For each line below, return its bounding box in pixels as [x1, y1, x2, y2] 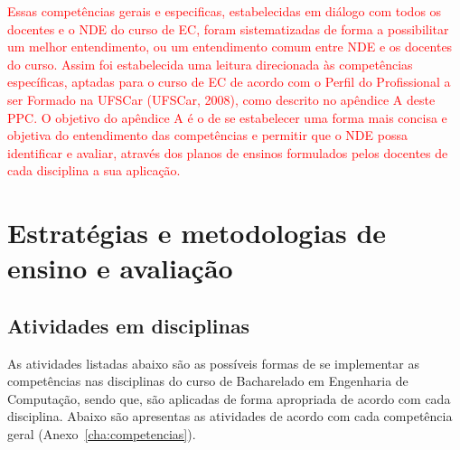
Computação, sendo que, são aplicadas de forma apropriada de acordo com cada [7, 389, 451, 408]
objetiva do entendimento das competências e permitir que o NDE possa [7, 126, 408, 145]
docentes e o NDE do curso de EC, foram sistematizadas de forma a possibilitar [7, 19, 449, 38]
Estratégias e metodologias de [7, 214, 387, 251]
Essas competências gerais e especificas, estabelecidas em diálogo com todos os [7, 2, 442, 20]
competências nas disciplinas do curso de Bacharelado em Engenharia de [7, 371, 408, 390]
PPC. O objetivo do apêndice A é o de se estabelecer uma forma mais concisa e [7, 108, 447, 127]
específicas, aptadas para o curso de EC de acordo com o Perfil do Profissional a [7, 72, 451, 91]
